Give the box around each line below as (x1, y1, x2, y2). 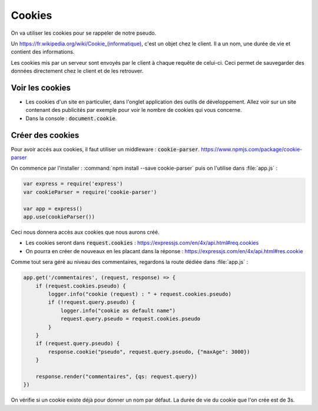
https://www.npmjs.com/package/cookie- (201, 145, 303, 153)
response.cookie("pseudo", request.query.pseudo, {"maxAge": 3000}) (48, 348, 250, 355)
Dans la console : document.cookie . (25, 115, 117, 122)
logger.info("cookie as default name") (60, 307, 176, 314)
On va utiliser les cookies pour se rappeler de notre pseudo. (11, 29, 157, 37)
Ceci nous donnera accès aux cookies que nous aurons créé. (11, 228, 160, 236)
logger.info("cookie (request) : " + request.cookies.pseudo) (48, 290, 232, 297)
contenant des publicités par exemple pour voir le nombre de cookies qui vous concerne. (25, 107, 242, 114)
